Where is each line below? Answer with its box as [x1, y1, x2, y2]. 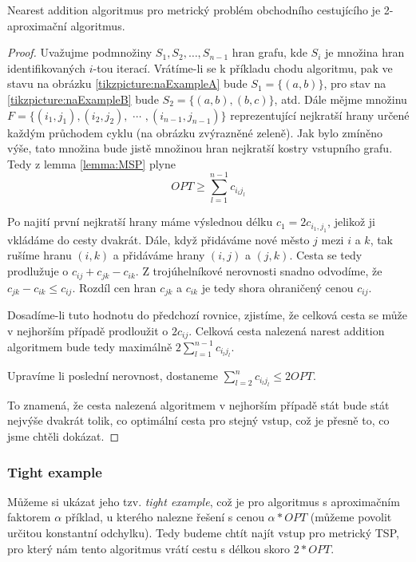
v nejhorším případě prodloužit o [7, 322, 168, 338]
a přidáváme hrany [113, 247, 205, 263]
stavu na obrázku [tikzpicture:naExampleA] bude [7, 75, 248, 92]
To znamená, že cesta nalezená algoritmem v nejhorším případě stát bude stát [7, 396, 390, 413]
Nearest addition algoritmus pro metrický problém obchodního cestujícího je [7, 2, 381, 18]
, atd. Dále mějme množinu [274, 90, 407, 107]
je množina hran [325, 44, 405, 61]
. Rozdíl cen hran [72, 279, 156, 295]
